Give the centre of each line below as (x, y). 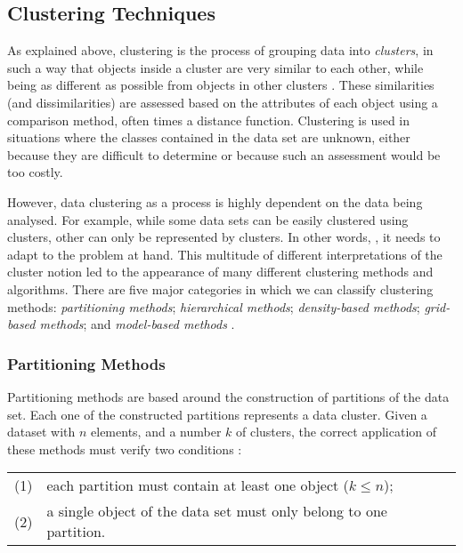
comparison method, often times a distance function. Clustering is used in (209, 120)
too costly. (35, 172)
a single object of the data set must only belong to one (217, 511)
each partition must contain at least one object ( (198, 485)
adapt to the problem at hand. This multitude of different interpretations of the (225, 254)
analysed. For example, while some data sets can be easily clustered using (208, 219)
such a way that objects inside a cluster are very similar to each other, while (215, 67)
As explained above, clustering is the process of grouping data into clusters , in (220, 50)
